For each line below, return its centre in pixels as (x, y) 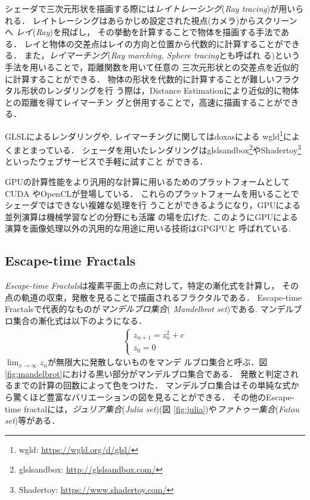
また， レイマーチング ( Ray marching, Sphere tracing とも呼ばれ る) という (162, 55)
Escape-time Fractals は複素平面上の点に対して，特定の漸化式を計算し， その (152, 286)
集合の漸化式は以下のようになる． (80, 320)
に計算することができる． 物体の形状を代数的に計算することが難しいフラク (152, 78)
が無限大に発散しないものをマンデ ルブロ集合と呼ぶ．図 (157, 362)
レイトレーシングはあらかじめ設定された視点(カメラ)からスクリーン (165, 20)
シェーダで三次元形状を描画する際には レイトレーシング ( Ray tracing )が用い (150, 8)
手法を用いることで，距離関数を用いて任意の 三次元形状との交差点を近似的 (152, 67)
